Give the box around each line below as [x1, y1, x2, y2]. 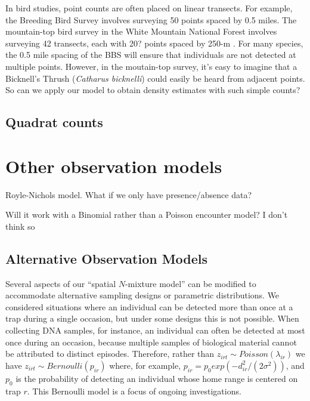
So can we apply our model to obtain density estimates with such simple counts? [5, 84, 300, 96]
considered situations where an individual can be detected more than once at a [5, 300, 293, 313]
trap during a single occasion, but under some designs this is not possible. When [5, 312, 299, 325]
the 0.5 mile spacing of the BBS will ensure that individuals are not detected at [5, 48, 296, 61]
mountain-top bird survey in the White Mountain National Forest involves [5, 25, 277, 38]
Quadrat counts [5, 113, 103, 131]
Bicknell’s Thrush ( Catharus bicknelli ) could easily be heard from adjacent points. [5, 72, 305, 84]
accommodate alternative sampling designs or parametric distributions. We [5, 289, 280, 301]
